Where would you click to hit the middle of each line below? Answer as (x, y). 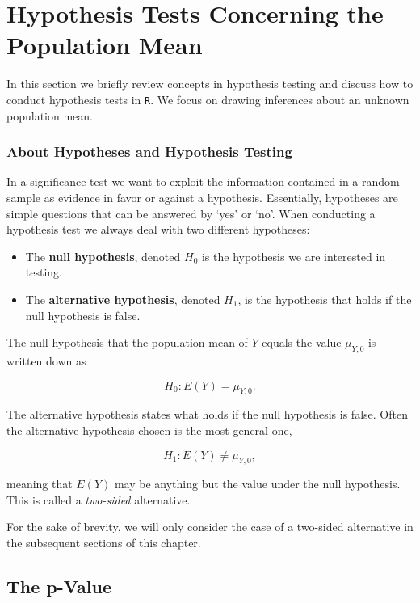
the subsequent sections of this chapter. (104, 543)
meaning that (40, 484)
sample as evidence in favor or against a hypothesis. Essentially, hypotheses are (202, 197)
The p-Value (59, 586)
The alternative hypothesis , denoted (123, 299)
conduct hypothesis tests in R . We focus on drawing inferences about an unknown (208, 99)
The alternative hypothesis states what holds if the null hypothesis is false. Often (207, 414)
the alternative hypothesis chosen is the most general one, (149, 430)
